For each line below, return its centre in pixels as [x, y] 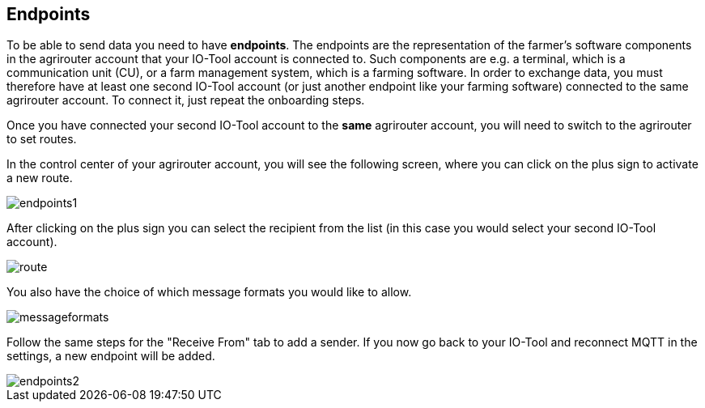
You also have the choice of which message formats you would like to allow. [209, 292]
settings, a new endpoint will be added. [111, 356]
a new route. [40, 178]
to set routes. [42, 139]
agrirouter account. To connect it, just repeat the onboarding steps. [186, 100]
